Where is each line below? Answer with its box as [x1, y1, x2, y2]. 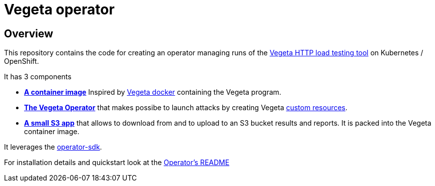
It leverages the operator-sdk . [4, 143, 102, 152]
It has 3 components [4, 72, 72, 81]
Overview [4, 27, 54, 40]
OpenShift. [4, 57, 39, 66]
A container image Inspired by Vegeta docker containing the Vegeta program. [24, 88, 281, 97]
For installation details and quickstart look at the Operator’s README [4, 158, 230, 167]
